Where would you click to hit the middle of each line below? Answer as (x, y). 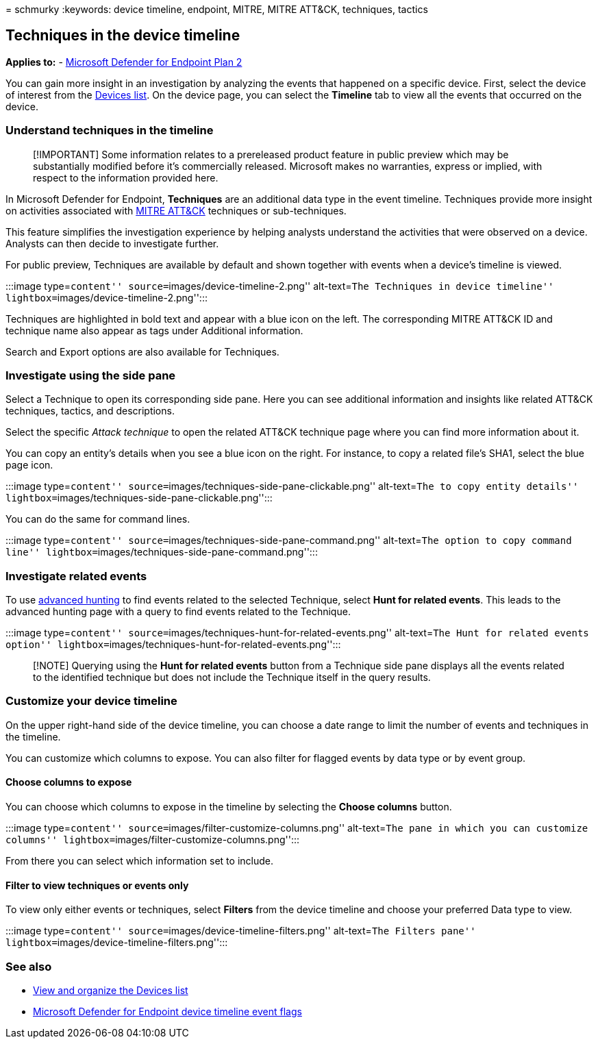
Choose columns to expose (69, 782)
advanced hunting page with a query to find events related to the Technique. (178, 612)
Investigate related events (76, 576)
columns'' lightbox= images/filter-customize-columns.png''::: (153, 840)
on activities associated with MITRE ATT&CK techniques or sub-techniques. (176, 210)
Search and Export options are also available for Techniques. (142, 351)
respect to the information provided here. (126, 177)
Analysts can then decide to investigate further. (112, 243)
